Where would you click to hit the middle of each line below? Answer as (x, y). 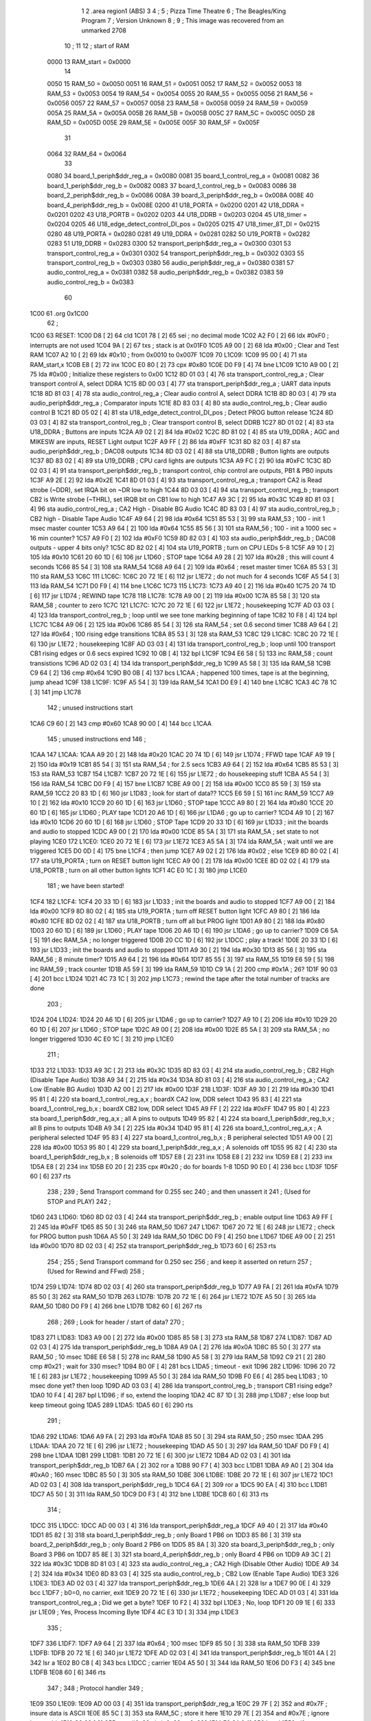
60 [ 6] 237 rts (50, 1176)
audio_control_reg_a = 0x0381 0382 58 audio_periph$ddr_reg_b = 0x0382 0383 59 (165, 273)
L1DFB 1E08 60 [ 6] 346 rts (68, 1672)
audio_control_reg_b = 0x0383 (90, 282)
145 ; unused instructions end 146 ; (97, 739)
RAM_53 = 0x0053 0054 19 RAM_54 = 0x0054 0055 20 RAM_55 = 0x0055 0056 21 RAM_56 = (180, 94)
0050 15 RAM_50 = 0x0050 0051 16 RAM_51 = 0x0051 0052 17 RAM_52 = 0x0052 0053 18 (175, 84)
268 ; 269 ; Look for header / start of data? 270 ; (116, 1322)
